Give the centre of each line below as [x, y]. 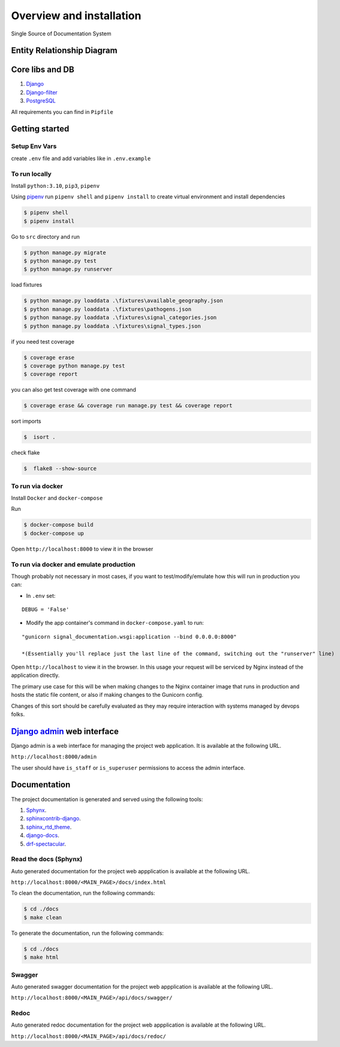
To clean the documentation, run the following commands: [83, 893]
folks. [18, 714]
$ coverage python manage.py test [74, 365]
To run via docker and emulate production [73, 564]
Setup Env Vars [34, 146]
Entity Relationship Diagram [64, 51]
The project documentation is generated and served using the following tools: [107, 799]
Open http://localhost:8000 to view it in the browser [82, 549]
